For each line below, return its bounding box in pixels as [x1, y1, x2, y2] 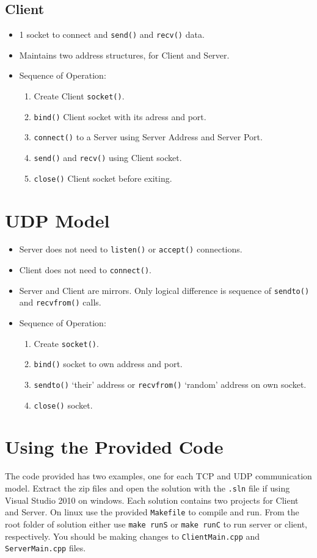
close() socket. [34, 398, 93, 411]
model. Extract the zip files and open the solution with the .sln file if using [5, 482, 290, 495]
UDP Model [5, 207, 110, 232]
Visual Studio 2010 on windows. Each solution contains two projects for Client [5, 493, 299, 506]
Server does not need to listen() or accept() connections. [19, 243, 242, 256]
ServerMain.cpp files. [5, 542, 86, 554]
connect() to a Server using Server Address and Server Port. [34, 131, 263, 143]
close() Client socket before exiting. [34, 171, 172, 184]
